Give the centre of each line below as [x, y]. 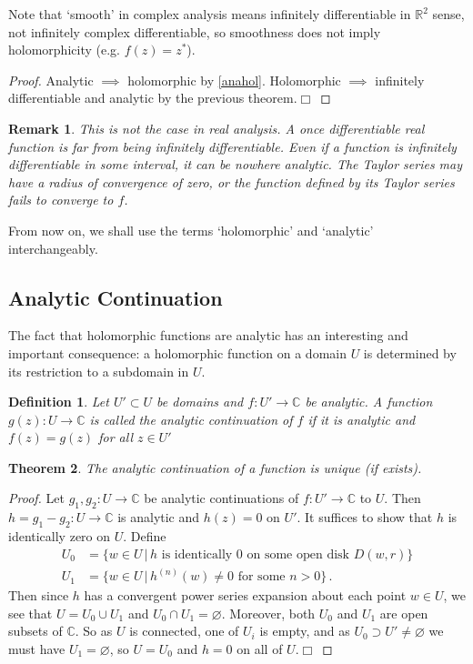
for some [262, 577]
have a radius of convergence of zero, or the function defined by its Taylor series [231, 181]
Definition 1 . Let [59, 402]
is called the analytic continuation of [191, 419]
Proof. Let [36, 498]
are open [404, 613]
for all [116, 437]
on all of [260, 648]
